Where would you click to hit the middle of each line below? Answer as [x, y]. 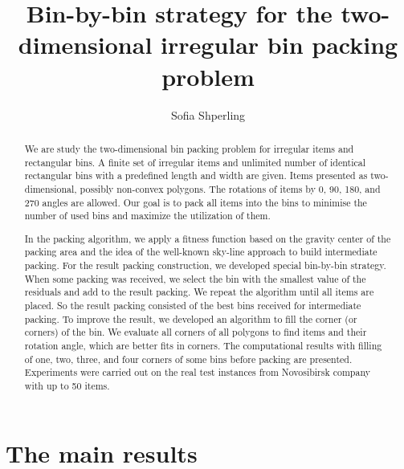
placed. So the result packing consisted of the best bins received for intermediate [193, 305]
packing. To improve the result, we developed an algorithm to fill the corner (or [191, 318]
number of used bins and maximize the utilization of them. [147, 216]
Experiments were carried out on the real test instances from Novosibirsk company [197, 372]
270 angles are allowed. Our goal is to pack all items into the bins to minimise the [196, 202]
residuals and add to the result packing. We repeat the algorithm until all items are [199, 292]
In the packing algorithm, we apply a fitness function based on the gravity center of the [208, 238]
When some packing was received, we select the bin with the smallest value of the [195, 278]
